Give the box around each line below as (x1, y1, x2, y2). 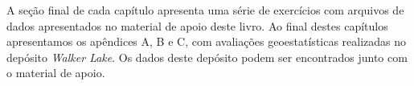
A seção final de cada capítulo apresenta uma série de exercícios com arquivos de (6, 2, 404, 18)
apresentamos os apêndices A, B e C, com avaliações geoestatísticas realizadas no (6, 33, 407, 50)
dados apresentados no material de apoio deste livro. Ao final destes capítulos (6, 17, 388, 34)
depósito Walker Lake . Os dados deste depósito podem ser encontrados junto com (6, 48, 408, 65)
